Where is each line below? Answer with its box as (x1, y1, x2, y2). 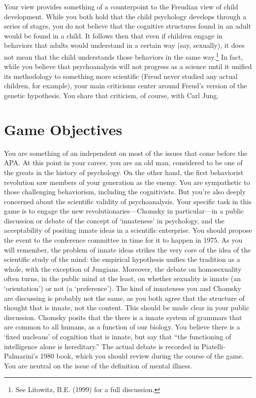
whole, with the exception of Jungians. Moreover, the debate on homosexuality (4, 263, 242, 274)
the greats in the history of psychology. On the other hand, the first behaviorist (4, 167, 244, 177)
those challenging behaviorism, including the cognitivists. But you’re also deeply (4, 186, 246, 197)
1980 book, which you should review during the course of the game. (40, 351, 244, 361)
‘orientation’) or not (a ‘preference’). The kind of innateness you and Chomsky (4, 283, 241, 293)
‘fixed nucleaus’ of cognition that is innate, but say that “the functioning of (4, 331, 231, 341)
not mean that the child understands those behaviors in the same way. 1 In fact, (4, 50, 243, 62)
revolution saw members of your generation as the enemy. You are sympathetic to (4, 177, 250, 187)
